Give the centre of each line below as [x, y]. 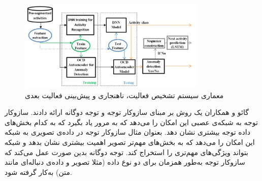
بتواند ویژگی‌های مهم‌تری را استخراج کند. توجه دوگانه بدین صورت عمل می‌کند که [127, 152]
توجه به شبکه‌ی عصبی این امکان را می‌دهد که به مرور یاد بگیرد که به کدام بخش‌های [131, 122]
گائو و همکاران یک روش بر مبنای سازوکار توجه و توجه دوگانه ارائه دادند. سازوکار [127, 112]
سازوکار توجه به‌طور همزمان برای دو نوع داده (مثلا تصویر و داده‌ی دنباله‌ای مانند [125, 162]
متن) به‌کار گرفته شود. [38, 172]
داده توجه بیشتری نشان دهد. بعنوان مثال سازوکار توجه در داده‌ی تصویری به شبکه [127, 132]
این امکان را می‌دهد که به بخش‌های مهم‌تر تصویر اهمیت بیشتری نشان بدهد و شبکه [130, 142]
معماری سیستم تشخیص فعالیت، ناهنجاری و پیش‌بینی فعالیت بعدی [124, 95]
